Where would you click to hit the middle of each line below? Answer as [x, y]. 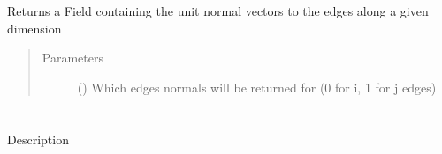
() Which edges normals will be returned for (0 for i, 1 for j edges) [257, 87]
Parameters [72, 58]
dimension [34, 28]
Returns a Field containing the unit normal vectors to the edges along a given [218, 11]
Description [38, 139]
